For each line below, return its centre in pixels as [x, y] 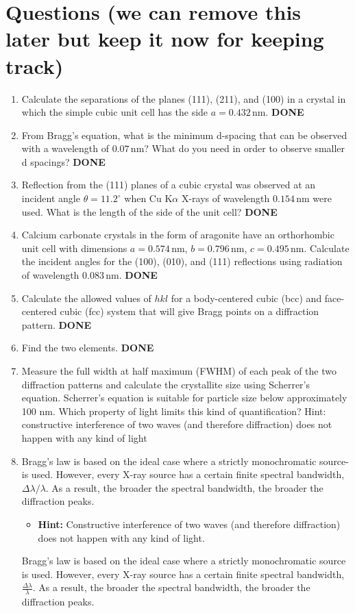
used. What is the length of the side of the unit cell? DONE [149, 211]
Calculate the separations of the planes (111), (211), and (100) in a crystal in [184, 98]
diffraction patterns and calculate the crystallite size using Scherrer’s [166, 384]
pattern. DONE [57, 324]
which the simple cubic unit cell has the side [115, 112]
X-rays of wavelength [225, 198]
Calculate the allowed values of [86, 298]
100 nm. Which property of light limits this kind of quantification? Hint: [174, 411]
